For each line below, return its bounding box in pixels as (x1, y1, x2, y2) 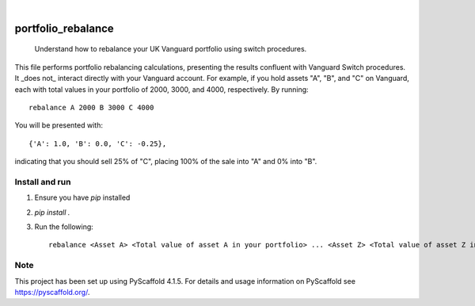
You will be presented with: (14, 120, 103, 130)
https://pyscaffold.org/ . (14, 287, 90, 296)
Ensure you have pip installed (34, 193, 131, 202)
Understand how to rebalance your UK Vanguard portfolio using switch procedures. (34, 44, 307, 54)
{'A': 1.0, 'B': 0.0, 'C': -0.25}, (28, 139, 167, 148)
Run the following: (34, 222, 94, 231)
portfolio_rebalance (14, 21, 114, 35)
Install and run (14, 176, 71, 187)
